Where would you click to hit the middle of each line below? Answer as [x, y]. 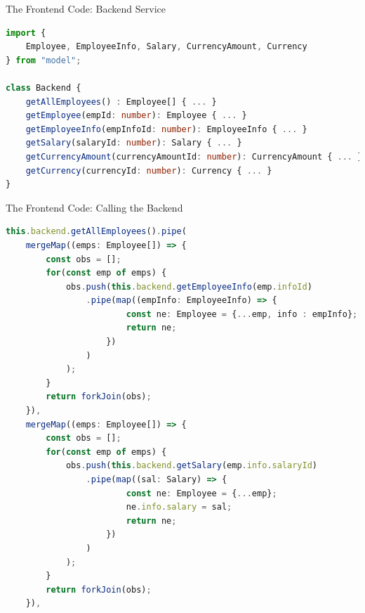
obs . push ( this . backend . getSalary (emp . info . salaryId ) [191, 466]
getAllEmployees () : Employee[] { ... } [121, 102]
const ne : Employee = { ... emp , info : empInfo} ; [242, 314]
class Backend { [44, 88]
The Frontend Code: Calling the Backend [94, 207]
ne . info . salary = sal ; [179, 507]
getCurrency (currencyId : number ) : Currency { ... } [149, 170]
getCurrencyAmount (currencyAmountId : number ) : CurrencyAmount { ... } [194, 156]
